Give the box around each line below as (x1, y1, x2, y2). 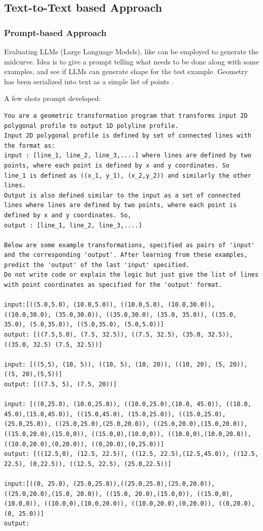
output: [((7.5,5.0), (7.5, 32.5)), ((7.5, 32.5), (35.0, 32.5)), (4, 331, 234, 339)
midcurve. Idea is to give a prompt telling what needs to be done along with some (4, 56, 259, 67)
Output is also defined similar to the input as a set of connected (4, 191, 241, 199)
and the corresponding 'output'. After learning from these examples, (4, 251, 248, 259)
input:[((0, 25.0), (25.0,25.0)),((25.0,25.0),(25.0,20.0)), (4, 480, 215, 487)
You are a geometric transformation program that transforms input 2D (4, 112, 248, 119)
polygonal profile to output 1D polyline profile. (4, 122, 179, 129)
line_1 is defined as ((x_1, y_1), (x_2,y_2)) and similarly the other (4, 172, 251, 179)
